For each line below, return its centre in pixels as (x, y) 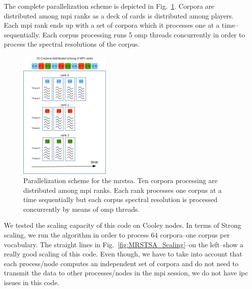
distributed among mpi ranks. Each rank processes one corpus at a (123, 190)
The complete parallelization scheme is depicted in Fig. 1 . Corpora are (109, 6)
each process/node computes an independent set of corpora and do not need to (121, 263)
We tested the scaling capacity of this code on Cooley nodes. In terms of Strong (123, 225)
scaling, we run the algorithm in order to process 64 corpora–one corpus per (117, 235)
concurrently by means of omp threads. (82, 209)
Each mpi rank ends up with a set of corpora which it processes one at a (112, 25)
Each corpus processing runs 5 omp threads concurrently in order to (144, 34)
